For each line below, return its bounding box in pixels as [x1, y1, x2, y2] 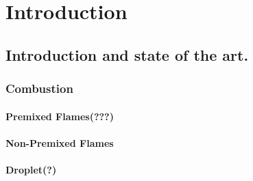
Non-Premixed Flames [5, 135, 114, 150]
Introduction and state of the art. [5, 44, 249, 65]
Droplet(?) [5, 162, 57, 176]
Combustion [5, 80, 73, 97]
